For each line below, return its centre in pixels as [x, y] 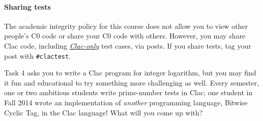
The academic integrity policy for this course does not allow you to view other [126, 26]
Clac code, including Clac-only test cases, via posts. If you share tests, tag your [128, 45]
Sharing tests [27, 6]
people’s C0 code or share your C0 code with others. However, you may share [125, 36]
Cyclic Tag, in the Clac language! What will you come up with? [104, 112]
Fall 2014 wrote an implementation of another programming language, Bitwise [126, 103]
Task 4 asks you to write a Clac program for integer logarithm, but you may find [130, 73]
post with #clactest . [38, 55]
